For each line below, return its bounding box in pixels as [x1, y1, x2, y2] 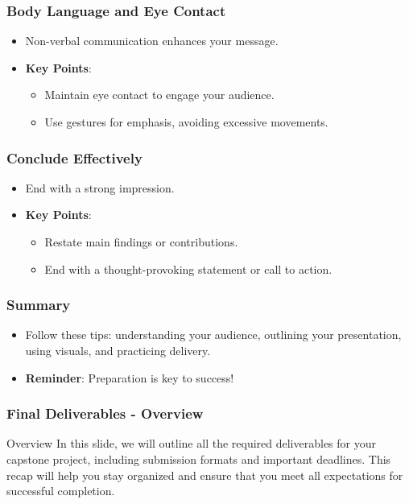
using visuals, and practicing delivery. [25, 342, 211, 358]
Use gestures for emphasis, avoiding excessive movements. [44, 114, 328, 130]
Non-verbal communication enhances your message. [25, 32, 279, 49]
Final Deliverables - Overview [6, 403, 204, 423]
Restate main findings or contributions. [44, 233, 238, 250]
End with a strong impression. [25, 179, 175, 196]
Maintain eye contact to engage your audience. [44, 86, 275, 103]
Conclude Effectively [6, 147, 143, 167]
